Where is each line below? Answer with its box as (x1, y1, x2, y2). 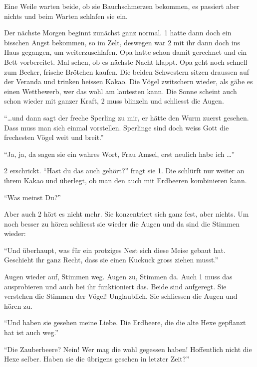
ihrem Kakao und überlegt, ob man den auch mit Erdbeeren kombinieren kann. (4, 175, 247, 185)
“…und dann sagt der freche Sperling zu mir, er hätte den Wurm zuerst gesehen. (4, 112, 249, 122)
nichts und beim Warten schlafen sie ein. (4, 10, 128, 21)
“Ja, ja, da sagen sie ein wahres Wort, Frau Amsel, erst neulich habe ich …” (4, 148, 235, 159)
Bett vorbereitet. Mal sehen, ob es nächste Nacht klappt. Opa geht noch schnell (4, 56, 248, 67)
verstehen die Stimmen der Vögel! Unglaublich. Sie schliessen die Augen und (4, 291, 238, 301)
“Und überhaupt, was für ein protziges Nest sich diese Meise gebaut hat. (4, 245, 226, 255)
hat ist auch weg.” (4, 327, 58, 338)
